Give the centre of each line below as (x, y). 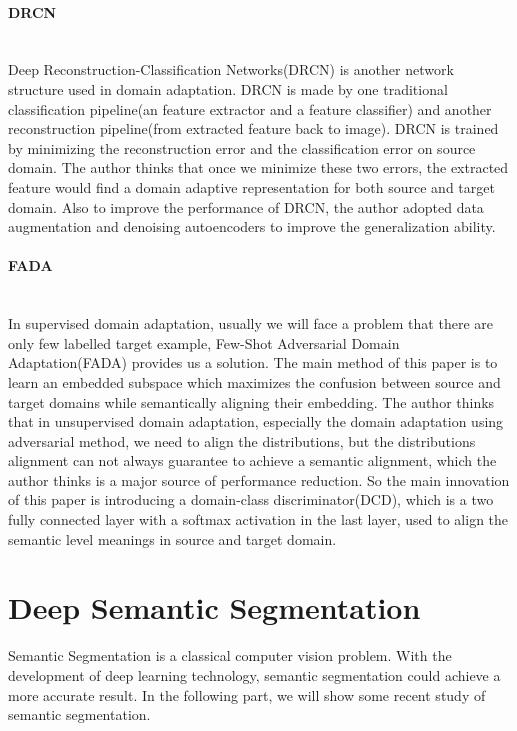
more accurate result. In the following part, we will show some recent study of (247, 694)
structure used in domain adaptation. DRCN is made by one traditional (228, 88)
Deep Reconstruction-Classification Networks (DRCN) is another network (231, 69)
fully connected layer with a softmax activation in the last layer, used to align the (258, 519)
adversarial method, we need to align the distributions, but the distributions (242, 440)
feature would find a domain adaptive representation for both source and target (251, 186)
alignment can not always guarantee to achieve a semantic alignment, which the (252, 460)
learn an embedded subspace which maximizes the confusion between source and (254, 381)
